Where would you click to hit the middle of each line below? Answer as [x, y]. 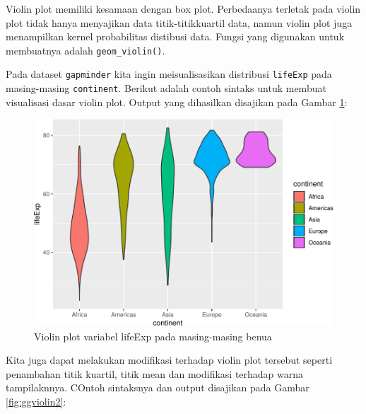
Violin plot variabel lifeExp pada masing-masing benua [153, 336]
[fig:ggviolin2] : [36, 401]
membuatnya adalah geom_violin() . [85, 50]
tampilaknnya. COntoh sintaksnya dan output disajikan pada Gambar [158, 387]
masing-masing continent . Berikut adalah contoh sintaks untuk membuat [166, 88]
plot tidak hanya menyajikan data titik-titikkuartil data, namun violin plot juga [179, 22]
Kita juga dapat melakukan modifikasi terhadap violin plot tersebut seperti [169, 360]
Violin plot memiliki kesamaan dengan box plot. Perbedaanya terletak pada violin [183, 8]
